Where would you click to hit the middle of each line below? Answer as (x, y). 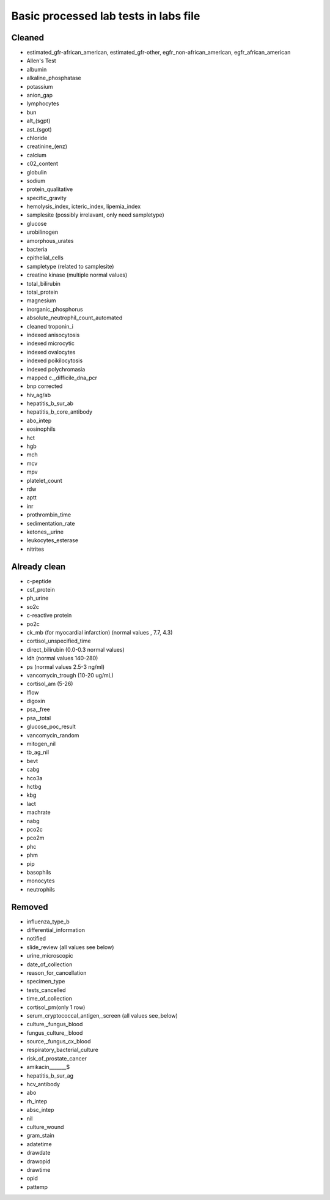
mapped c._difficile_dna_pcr (62, 378)
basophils (39, 872)
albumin (37, 69)
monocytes (41, 881)
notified (36, 939)
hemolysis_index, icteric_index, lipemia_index (84, 207)
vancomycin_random (53, 735)
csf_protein (41, 590)
